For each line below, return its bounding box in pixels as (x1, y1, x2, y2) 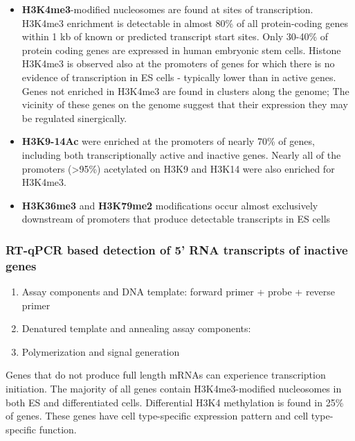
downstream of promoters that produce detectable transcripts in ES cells (21, 211, 331, 226)
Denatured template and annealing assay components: (21, 321, 251, 336)
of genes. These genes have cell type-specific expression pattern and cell (6, 408, 309, 423)
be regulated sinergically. (21, 110, 127, 125)
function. (39, 422, 77, 436)
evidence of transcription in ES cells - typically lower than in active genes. (21, 69, 336, 84)
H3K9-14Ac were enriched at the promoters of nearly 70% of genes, (21, 134, 315, 148)
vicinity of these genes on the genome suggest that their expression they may (21, 97, 348, 112)
